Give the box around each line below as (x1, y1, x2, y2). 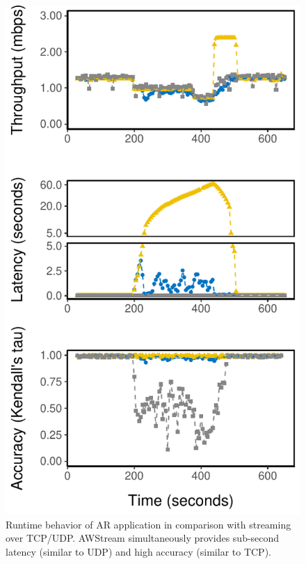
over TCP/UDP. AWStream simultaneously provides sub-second (6, 531, 280, 545)
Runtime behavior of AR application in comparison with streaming (6, 517, 291, 531)
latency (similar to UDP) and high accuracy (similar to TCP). (6, 544, 271, 558)
